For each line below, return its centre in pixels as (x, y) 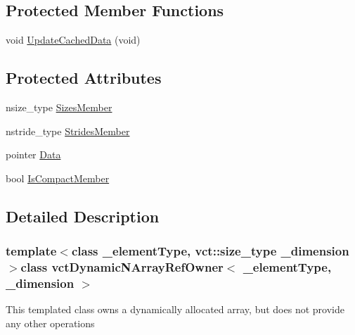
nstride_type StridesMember (68, 131)
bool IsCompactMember (58, 178)
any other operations (50, 323)
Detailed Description (83, 216)
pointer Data (33, 154)
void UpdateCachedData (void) (73, 40)
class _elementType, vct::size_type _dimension (210, 251)
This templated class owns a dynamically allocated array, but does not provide (175, 309)
